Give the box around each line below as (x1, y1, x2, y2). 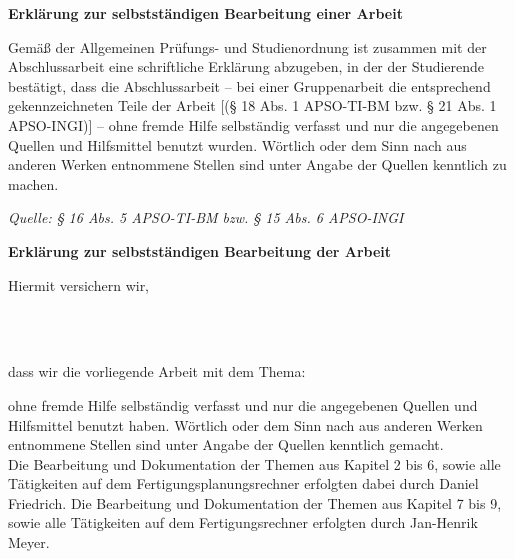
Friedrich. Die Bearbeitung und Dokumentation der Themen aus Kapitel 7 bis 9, (8, 492, 502, 513)
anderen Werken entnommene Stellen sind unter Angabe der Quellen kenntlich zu (8, 154, 507, 175)
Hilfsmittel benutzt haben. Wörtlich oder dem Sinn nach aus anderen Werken (8, 414, 483, 435)
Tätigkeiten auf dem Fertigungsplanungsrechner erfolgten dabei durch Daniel (8, 473, 479, 494)
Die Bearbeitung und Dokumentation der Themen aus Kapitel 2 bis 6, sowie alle (8, 453, 501, 474)
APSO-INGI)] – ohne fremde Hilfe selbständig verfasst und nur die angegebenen (8, 114, 499, 135)
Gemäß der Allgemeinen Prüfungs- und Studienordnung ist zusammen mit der (8, 36, 487, 57)
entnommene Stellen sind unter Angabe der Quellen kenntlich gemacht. (8, 434, 444, 455)
